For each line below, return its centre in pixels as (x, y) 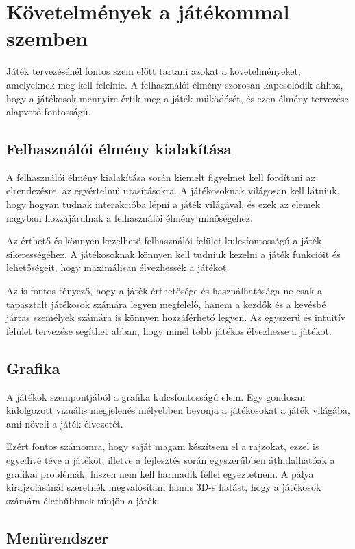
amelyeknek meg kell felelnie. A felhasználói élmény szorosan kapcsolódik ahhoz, (175, 84)
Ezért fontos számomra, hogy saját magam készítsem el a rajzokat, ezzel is (163, 446)
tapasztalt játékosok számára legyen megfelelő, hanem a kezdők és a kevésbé (166, 304)
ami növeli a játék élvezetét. (65, 423)
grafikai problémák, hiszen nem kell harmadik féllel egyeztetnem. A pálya (160, 473)
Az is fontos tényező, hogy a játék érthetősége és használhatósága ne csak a (164, 291)
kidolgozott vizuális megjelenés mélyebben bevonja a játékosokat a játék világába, (178, 410)
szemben (47, 38)
